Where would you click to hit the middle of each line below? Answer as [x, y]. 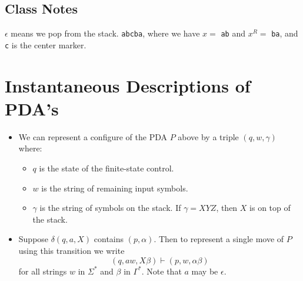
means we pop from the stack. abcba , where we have [105, 33]
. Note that [162, 271]
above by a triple [208, 136]
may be [205, 271]
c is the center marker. [46, 44]
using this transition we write [71, 250]
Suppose [34, 239]
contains [109, 239]
